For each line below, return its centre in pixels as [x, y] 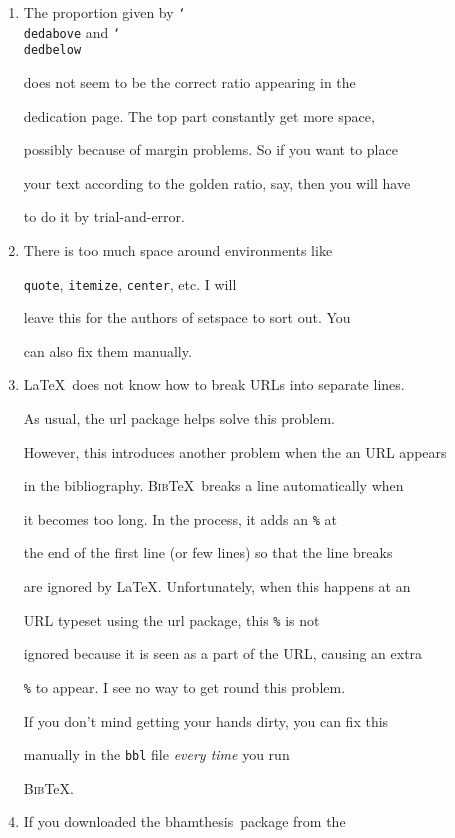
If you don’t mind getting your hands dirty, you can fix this [206, 720]
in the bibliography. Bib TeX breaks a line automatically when [213, 485]
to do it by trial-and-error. [104, 216]
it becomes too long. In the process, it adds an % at [180, 518]
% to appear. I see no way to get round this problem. [184, 686]
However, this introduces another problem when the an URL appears [235, 451]
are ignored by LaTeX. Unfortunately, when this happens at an [217, 586]
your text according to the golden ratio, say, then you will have [217, 182]
